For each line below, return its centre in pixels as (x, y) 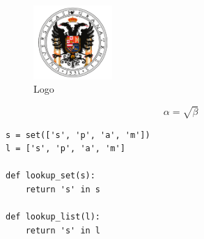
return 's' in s (63, 189)
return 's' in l (63, 230)
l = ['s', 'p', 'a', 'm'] (65, 149)
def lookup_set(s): (50, 176)
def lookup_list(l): (53, 217)
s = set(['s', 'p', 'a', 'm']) (78, 135)
